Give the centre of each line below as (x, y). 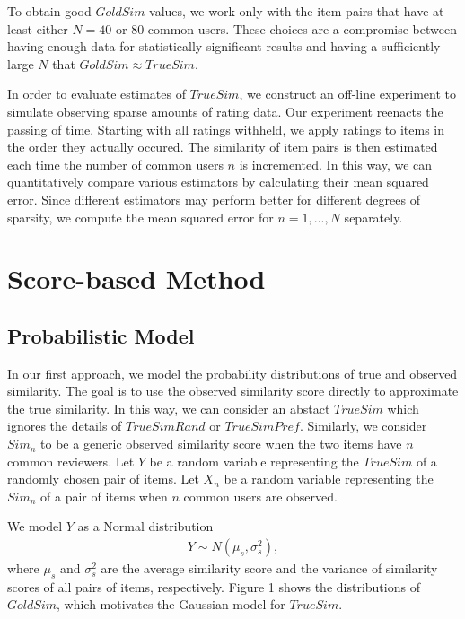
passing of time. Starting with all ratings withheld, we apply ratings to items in (226, 129)
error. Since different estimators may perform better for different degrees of (214, 199)
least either (38, 28)
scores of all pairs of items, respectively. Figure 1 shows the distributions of (214, 586)
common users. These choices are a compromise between (302, 28)
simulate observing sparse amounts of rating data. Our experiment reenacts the (225, 111)
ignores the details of (65, 426)
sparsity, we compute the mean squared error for (140, 217)
